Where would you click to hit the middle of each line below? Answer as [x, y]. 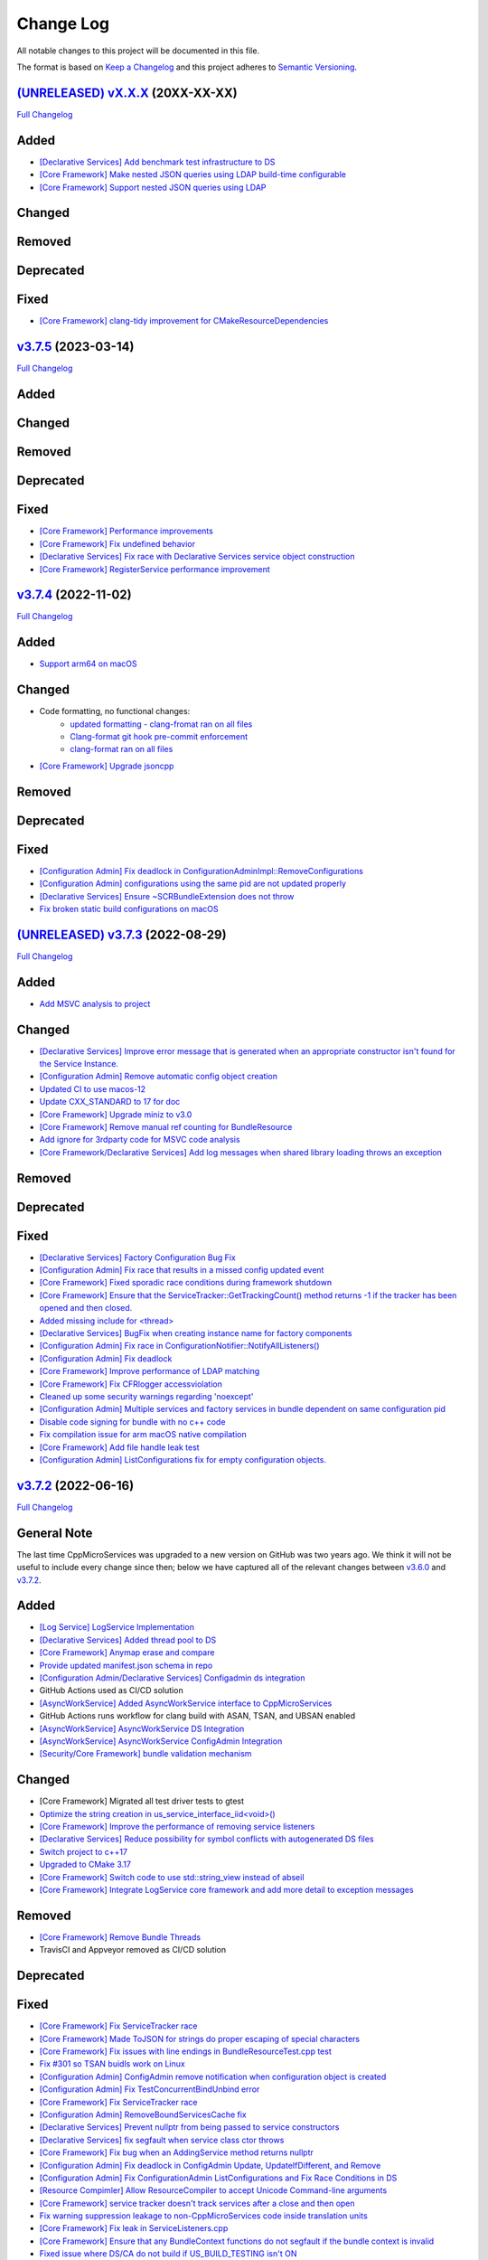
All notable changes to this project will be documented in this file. [138, 51]
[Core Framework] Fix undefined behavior [117, 543]
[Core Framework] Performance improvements [127, 531]
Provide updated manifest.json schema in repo [126, 1665]
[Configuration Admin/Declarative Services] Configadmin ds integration [173, 1678]
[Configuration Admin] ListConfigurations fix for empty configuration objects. [183, 1459]
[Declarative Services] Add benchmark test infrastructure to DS [157, 162]
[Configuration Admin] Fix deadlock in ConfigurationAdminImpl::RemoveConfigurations [201, 871]
